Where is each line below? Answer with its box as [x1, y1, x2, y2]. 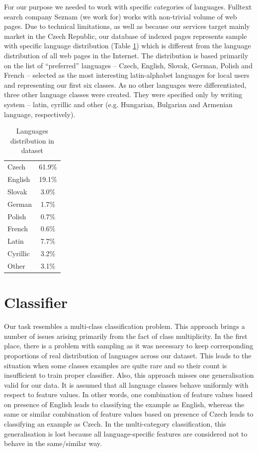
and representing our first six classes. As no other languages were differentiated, [4, 79, 247, 90]
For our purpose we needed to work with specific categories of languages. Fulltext [4, 1, 252, 11]
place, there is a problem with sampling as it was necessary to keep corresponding [4, 340, 254, 351]
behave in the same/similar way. [4, 438, 102, 449]
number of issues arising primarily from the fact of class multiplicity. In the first [4, 330, 248, 341]
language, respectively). [4, 109, 76, 119]
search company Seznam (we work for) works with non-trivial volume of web [4, 11, 237, 21]
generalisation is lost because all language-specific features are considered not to [4, 428, 248, 439]
